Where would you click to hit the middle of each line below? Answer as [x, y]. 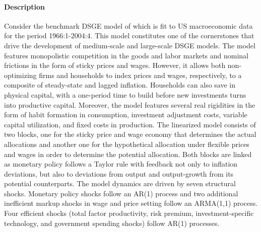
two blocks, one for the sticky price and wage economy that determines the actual [130, 134]
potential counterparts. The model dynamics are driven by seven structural [120, 183]
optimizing [20, 75]
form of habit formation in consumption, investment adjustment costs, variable [126, 114]
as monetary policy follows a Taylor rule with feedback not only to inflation [121, 164]
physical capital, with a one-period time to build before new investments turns [125, 94]
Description [25, 6]
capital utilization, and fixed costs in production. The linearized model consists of [130, 124]
